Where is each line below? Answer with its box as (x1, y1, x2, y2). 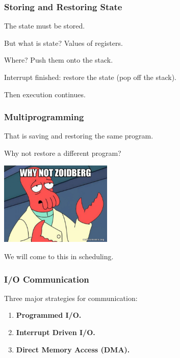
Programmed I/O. (16, 310, 82, 320)
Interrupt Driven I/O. (16, 327, 95, 338)
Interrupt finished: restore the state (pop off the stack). (4, 72, 177, 82)
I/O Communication (4, 272, 89, 285)
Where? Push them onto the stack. (4, 54, 113, 65)
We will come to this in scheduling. (4, 251, 114, 262)
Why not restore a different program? (4, 148, 121, 158)
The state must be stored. (4, 20, 85, 31)
